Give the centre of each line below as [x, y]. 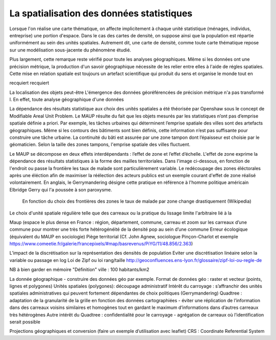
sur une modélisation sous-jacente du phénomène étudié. [70, 50]
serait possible [25, 322]
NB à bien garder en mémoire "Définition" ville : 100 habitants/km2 [79, 270]
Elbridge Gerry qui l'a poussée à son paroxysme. [61, 189]
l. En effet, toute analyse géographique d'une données [67, 100]
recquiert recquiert [29, 83]
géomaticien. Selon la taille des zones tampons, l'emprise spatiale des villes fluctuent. [100, 144]
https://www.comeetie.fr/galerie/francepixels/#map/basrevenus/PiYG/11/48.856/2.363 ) [101, 244]
